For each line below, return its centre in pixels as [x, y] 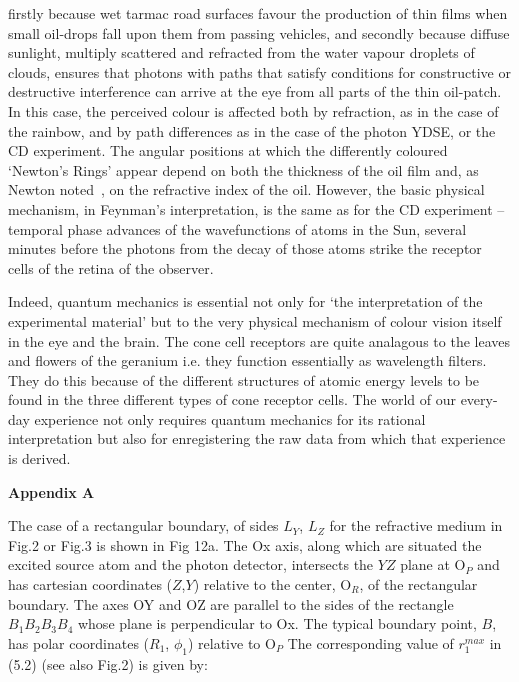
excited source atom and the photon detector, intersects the [191, 564]
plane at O [433, 564]
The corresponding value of [370, 642]
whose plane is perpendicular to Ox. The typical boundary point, [277, 623]
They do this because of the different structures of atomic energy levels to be [244, 379]
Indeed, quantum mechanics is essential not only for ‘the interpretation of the [245, 301]
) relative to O [231, 642]
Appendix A [51, 491]
